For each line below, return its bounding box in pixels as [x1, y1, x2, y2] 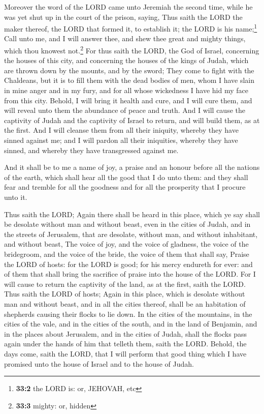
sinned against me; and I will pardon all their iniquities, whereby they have [4, 135, 238, 145]
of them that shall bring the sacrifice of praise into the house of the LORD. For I [4, 269, 256, 279]
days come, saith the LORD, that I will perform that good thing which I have [4, 348, 247, 359]
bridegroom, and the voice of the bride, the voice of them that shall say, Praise [4, 248, 249, 259]
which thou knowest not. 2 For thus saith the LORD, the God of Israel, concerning [4, 44, 259, 55]
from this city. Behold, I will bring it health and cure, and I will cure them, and [4, 95, 252, 105]
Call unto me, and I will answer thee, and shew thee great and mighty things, [4, 33, 246, 44]
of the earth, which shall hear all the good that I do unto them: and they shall [4, 171, 248, 182]
